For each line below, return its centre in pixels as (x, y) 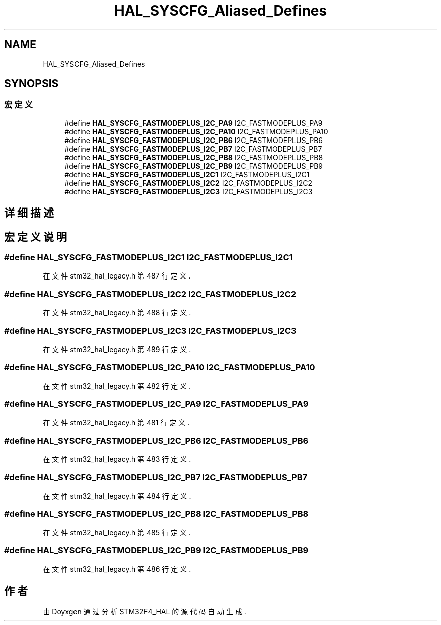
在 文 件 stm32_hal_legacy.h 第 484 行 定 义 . (117, 496)
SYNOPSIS (31, 84)
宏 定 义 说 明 (35, 237)
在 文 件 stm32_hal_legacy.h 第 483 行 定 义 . (117, 459)
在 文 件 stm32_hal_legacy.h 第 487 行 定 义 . (117, 276)
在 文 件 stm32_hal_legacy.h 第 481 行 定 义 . (116, 423)
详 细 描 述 (29, 213)
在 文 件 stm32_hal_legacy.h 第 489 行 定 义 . (117, 349)
